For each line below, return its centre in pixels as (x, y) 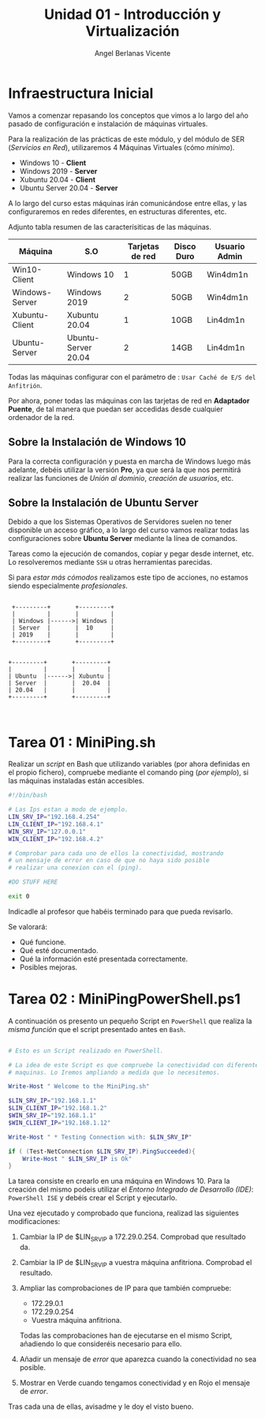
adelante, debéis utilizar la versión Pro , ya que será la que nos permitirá (125, 469)
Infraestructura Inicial (81, 93)
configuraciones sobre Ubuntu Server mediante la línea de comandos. (123, 539)
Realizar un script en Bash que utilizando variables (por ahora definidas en (129, 764)
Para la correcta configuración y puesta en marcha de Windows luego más (129, 461)
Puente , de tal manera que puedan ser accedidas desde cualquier (116, 409)
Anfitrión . (25, 385)
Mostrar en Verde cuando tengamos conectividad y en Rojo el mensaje (135, 1383)
